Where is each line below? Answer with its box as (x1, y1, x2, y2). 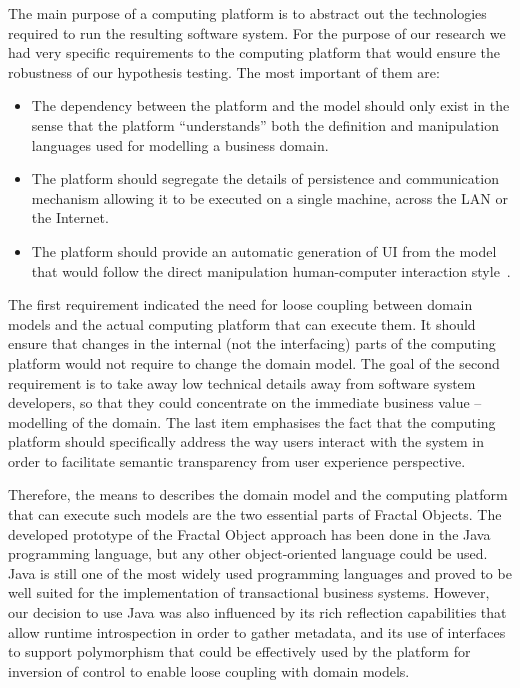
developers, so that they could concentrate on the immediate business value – (8, 392, 482, 413)
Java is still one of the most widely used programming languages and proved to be (8, 562, 512, 583)
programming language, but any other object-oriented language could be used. (8, 543, 488, 564)
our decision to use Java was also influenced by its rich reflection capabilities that (8, 602, 507, 623)
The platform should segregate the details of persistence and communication (31, 168, 499, 189)
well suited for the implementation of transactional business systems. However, (8, 582, 490, 603)
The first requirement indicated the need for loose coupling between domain (8, 294, 473, 315)
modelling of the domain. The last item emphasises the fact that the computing (8, 411, 496, 432)
